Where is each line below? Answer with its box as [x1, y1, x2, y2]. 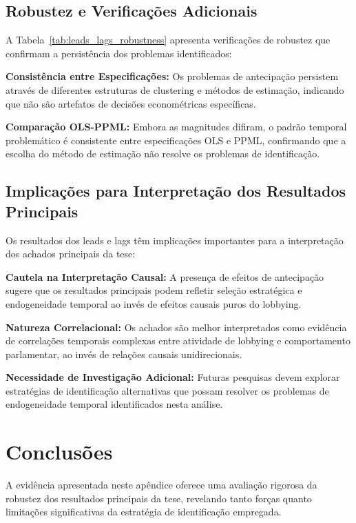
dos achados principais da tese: [6, 246, 136, 261]
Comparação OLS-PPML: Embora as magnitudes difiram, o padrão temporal [6, 119, 347, 134]
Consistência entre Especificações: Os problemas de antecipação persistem [6, 69, 339, 83]
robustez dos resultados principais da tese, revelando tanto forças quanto [6, 491, 312, 505]
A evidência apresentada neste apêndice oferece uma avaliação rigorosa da [6, 477, 317, 492]
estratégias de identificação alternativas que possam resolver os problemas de [6, 383, 329, 397]
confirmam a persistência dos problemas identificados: [6, 46, 232, 60]
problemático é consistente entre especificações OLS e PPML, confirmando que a [6, 132, 346, 147]
